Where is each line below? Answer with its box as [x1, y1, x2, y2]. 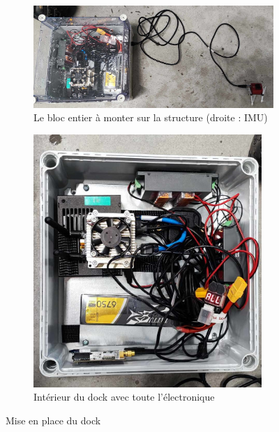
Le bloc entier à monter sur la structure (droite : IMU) [33, 110, 268, 125]
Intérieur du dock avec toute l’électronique [33, 389, 215, 404]
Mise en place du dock [6, 412, 101, 427]
